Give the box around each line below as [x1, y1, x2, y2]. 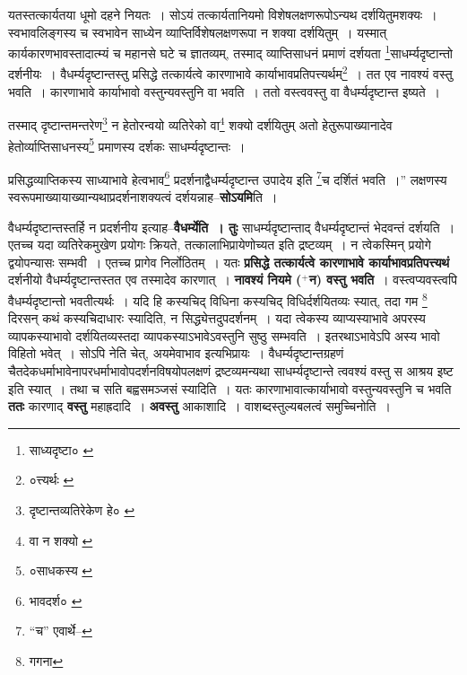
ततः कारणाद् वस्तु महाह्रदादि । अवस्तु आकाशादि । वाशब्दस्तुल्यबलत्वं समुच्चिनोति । [8, 397, 391, 416]
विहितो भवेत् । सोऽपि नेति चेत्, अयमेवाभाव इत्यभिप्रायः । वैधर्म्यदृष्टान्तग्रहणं [8, 344, 344, 363]
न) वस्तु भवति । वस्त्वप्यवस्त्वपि [308, 270, 457, 289]
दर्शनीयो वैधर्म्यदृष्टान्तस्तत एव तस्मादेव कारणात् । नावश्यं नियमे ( [8, 270, 302, 289]
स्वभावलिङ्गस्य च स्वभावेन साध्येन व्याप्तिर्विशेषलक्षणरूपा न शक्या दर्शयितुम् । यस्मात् [8, 22, 387, 41]
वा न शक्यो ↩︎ [29, 530, 93, 549]
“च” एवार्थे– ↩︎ [29, 621, 92, 640]
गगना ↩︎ [29, 651, 64, 670]
